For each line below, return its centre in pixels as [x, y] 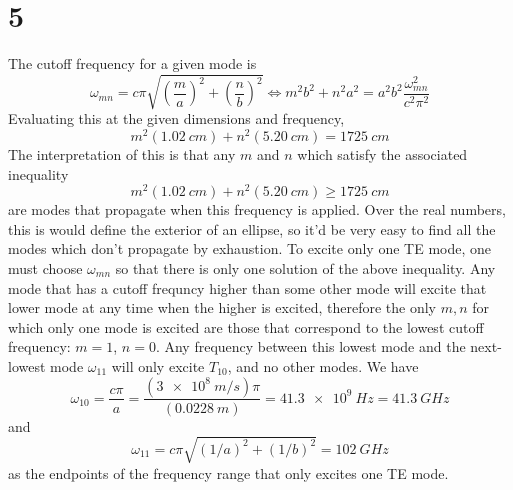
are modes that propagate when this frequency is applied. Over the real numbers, [257, 209]
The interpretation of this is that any [122, 153]
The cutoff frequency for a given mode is [132, 63]
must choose [45, 267]
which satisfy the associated [382, 153]
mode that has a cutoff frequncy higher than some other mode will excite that [247, 287]
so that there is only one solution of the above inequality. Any [305, 267]
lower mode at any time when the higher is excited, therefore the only [222, 307]
